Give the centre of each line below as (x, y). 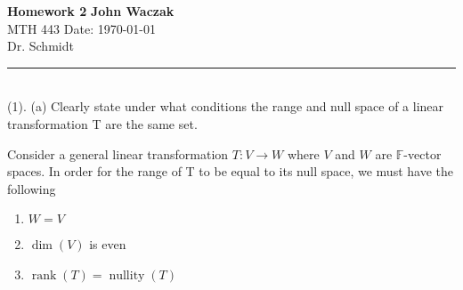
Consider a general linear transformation (118, 153)
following (32, 188)
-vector (422, 153)
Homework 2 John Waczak (91, 11)
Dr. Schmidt (41, 46)
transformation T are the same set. (102, 123)
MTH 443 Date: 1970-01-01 (82, 28)
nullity (127, 275)
